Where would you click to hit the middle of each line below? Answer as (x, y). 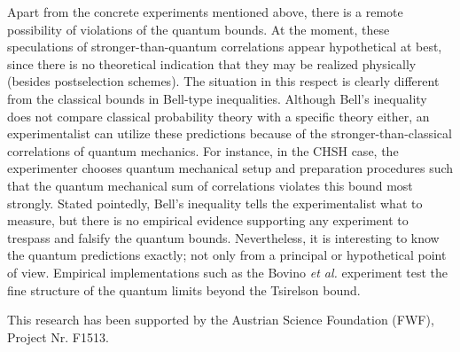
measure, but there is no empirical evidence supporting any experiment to (208, 220)
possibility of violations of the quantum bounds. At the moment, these (199, 29)
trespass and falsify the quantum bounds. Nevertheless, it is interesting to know (223, 237)
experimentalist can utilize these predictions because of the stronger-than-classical (230, 133)
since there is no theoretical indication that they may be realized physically (212, 63)
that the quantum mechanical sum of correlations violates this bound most (210, 185)
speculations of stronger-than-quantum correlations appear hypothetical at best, (225, 47)
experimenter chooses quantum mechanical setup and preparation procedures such (230, 168)
